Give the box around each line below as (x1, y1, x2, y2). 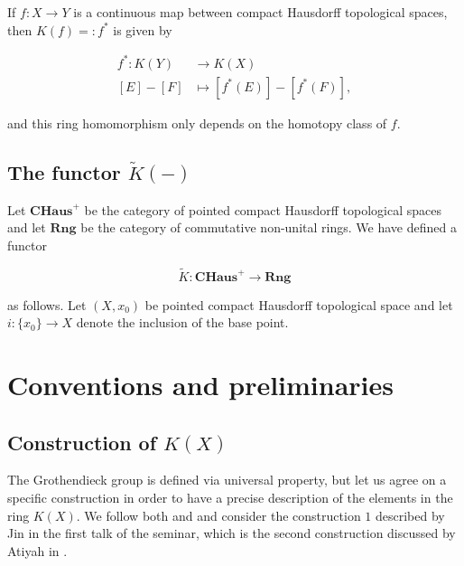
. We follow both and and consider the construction (76, 505, 361, 524)
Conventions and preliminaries (7, 365, 394, 402)
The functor (7, 157, 121, 185)
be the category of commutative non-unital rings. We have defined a (80, 218, 457, 237)
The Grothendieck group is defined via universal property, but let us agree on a (7, 470, 447, 489)
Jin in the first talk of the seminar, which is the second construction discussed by (7, 524, 456, 542)
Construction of (7, 428, 157, 456)
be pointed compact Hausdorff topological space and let (144, 295, 453, 314)
